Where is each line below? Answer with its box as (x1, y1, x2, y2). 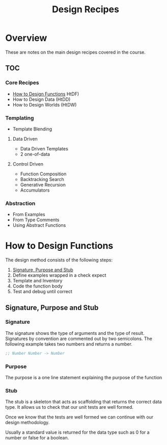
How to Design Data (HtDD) (12, 96, 71, 102)
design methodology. (5, 420, 50, 426)
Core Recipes (5, 79, 39, 86)
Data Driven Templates (20, 145, 69, 151)
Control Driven (12, 161, 43, 167)
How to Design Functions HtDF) (12, 91, 79, 97)
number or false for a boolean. (5, 435, 69, 441)
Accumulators (20, 187, 50, 193)
